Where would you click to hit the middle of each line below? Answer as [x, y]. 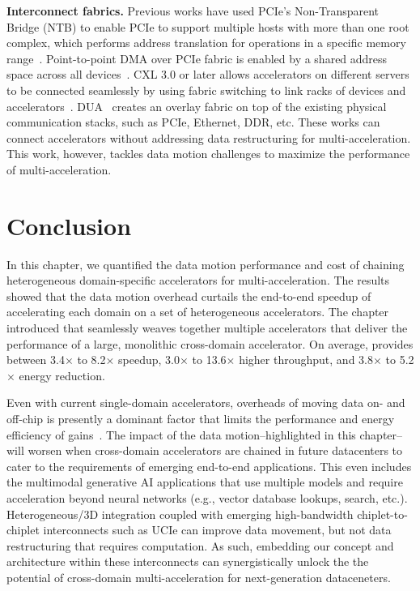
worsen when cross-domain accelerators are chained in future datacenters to [215, 450]
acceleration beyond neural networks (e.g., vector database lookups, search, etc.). [207, 497]
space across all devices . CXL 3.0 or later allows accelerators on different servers [208, 74]
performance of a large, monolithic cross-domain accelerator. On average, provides [210, 343]
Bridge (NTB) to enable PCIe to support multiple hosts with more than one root [208, 26]
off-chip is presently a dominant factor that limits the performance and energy [201, 418]
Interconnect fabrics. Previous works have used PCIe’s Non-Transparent [193, 11]
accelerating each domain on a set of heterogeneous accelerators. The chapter [198, 312]
